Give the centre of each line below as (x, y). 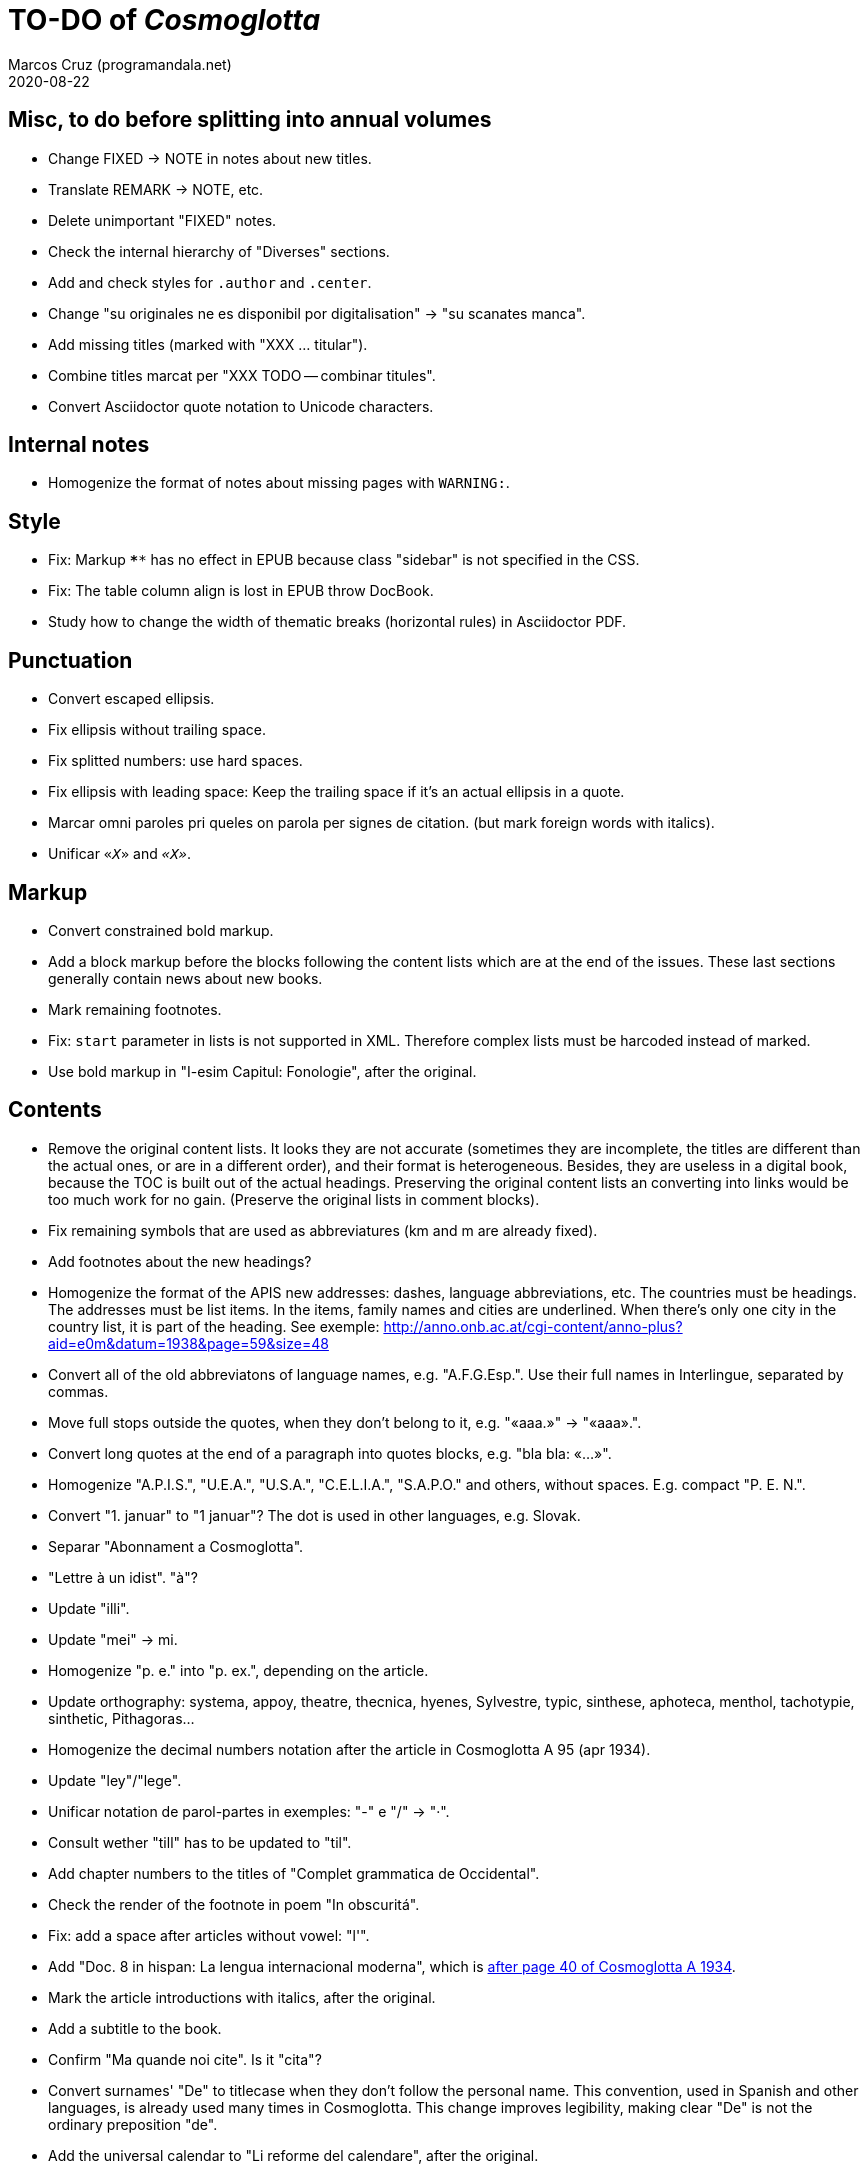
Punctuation (70, 660)
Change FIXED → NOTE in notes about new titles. (210, 158)
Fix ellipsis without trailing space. (157, 730)
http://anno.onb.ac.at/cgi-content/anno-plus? (533, 1326)
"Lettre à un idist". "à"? (123, 1577)
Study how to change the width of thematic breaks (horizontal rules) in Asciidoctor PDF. (337, 622)
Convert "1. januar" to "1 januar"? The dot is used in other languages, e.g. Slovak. (314, 1515)
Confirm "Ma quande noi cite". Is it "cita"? (185, 2059)
